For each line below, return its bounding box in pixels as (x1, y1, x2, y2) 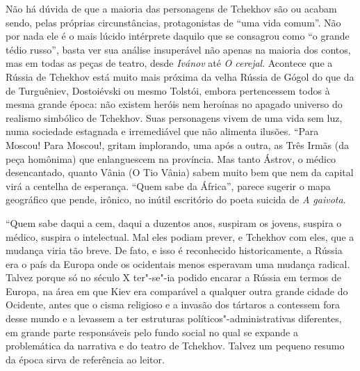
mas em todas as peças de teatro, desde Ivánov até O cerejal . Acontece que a (6, 56, 333, 70)
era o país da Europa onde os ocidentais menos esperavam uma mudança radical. (6, 256, 350, 271)
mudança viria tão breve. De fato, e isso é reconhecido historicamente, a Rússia (6, 243, 343, 258)
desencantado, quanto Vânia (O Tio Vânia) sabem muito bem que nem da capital (6, 165, 354, 180)
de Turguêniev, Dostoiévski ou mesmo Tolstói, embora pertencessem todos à (6, 83, 330, 97)
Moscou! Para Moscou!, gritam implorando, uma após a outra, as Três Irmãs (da (6, 137, 350, 152)
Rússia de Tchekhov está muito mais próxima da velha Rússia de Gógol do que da (6, 69, 354, 84)
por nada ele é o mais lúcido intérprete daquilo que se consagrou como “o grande (6, 29, 350, 43)
